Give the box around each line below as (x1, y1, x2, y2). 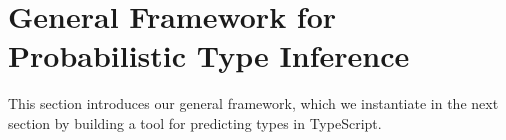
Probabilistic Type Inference (8, 35, 410, 76)
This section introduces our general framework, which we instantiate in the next (8, 93, 499, 114)
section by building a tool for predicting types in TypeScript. (8, 112, 382, 133)
